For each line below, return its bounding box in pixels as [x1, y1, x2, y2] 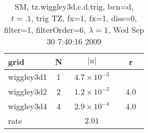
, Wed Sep [108, 24, 144, 35]
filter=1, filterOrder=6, [4, 24, 86, 35]
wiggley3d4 [8, 100, 47, 112]
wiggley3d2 [8, 85, 47, 97]
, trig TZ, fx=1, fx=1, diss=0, [31, 12, 137, 24]
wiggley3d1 [8, 71, 47, 82]
